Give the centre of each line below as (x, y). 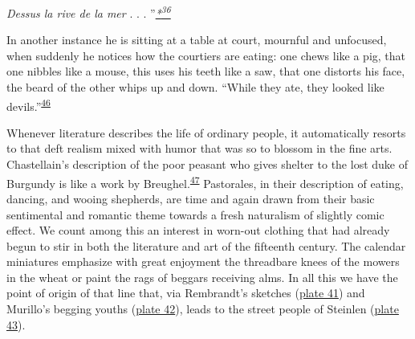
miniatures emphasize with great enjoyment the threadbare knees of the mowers (203, 261)
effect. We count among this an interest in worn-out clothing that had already (198, 230)
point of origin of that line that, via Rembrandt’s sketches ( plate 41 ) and (186, 293)
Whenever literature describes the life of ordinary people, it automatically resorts (206, 132)
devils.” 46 (28, 104)
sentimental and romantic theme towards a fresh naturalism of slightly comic (195, 214)
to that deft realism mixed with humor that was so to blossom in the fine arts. (199, 148)
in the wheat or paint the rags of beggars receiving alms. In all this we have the (202, 277)
